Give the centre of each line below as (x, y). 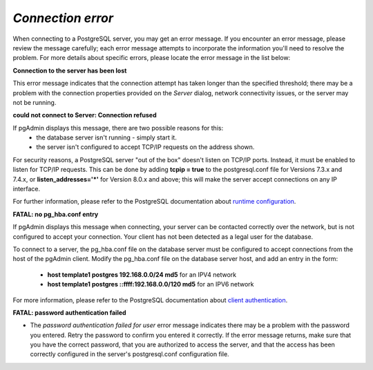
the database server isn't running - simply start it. (107, 137)
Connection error (63, 18)
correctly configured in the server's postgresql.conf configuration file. (130, 354)
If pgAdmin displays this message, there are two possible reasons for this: (118, 128)
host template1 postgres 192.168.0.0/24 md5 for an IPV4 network (142, 274)
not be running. (35, 102)
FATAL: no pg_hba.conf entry (56, 214)
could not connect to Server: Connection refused (85, 115)
